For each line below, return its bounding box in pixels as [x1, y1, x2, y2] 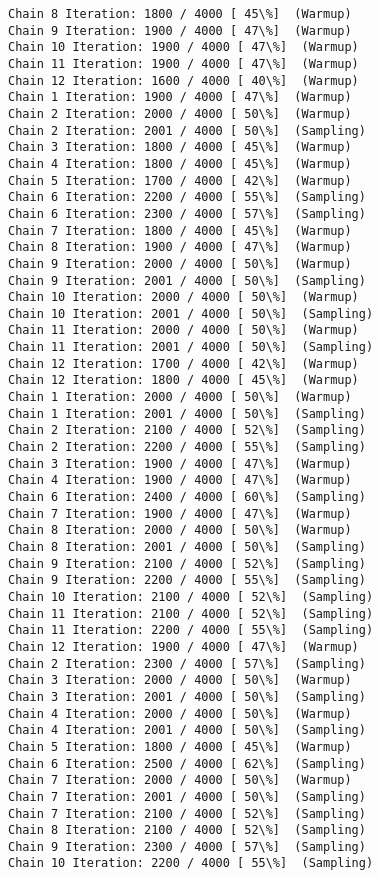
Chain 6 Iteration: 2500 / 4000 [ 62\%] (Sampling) [8, 756, 366, 771]
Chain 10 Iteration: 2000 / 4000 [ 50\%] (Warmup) [8, 290, 359, 305]
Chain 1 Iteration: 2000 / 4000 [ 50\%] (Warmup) [8, 390, 352, 405]
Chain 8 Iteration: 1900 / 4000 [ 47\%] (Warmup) [8, 240, 352, 255]
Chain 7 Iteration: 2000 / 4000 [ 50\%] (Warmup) [8, 773, 352, 788]
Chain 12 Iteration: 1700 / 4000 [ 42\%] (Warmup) [8, 356, 359, 371]
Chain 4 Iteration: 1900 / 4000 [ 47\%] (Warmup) [8, 473, 352, 488]
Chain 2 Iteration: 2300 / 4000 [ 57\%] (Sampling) [8, 656, 366, 671]
